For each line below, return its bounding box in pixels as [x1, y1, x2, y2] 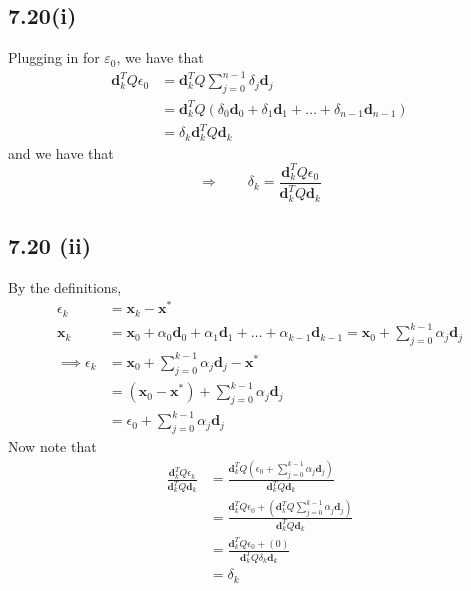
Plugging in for [8, 47, 100, 68]
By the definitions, [8, 276, 122, 297]
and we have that [8, 142, 114, 163]
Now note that [8, 436, 97, 457]
